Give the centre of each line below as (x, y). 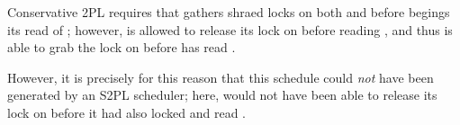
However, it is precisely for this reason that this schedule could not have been (221, 77)
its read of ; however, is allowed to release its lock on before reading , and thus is (230, 29)
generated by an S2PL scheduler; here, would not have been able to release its (222, 95)
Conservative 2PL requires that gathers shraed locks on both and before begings (229, 12)
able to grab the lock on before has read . (122, 47)
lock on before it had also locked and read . (126, 112)
